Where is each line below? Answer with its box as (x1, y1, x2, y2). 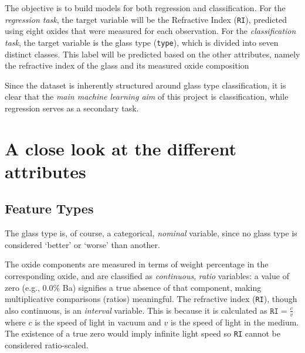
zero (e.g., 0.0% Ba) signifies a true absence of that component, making (5, 281, 262, 293)
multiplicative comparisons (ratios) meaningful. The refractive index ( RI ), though (5, 293, 297, 305)
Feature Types (5, 199, 94, 218)
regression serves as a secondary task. (5, 101, 139, 114)
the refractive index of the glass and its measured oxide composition (5, 59, 249, 72)
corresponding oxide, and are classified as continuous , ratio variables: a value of (5, 270, 289, 282)
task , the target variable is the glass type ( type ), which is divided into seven (5, 36, 279, 48)
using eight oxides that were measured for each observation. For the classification (5, 25, 296, 37)
